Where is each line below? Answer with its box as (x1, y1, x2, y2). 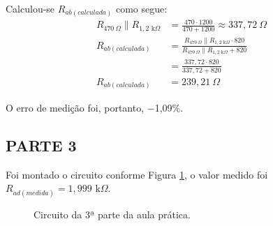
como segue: (115, 1, 168, 15)
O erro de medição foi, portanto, (6, 100, 145, 115)
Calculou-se (6, 1, 55, 15)
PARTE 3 (6, 135, 77, 156)
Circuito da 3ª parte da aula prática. (34, 206, 191, 221)
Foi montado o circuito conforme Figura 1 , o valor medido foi (6, 167, 268, 181)
